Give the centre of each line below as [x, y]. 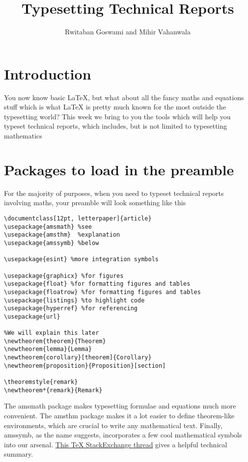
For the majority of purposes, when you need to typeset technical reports [114, 193]
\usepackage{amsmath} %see [48, 227]
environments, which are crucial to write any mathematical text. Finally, [113, 425]
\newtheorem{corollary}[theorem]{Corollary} [78, 358]
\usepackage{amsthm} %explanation [62, 235]
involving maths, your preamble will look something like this [95, 203]
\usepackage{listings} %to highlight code [74, 300]
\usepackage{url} [32, 316]
